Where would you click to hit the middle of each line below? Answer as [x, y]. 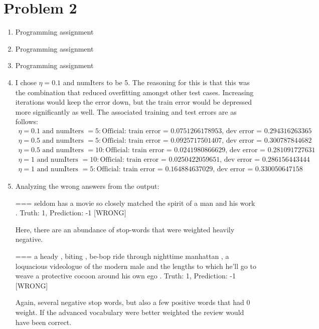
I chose [26, 82]
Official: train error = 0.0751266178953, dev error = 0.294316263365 [207, 131]
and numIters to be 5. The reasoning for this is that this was [156, 82]
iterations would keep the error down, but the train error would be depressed [133, 102]
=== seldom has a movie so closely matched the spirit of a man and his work [135, 203]
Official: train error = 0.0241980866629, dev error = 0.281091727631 [210, 150]
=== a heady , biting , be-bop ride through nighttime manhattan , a [122, 256]
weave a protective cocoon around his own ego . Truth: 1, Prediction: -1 [125, 276]
